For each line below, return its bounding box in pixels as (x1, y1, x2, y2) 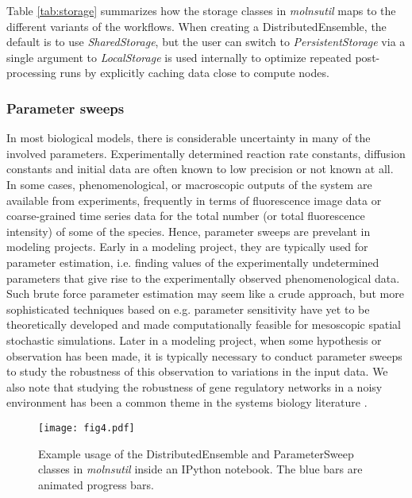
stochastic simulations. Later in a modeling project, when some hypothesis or (6, 331, 382, 348)
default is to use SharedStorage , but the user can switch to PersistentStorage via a (6, 33, 406, 50)
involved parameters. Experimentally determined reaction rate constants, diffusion (6, 145, 406, 161)
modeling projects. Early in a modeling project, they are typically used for (6, 238, 368, 255)
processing (6, 64, 56, 81)
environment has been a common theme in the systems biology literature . (6, 394, 368, 411)
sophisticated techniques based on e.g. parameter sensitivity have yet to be (6, 300, 370, 317)
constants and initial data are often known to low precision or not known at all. (6, 160, 394, 177)
